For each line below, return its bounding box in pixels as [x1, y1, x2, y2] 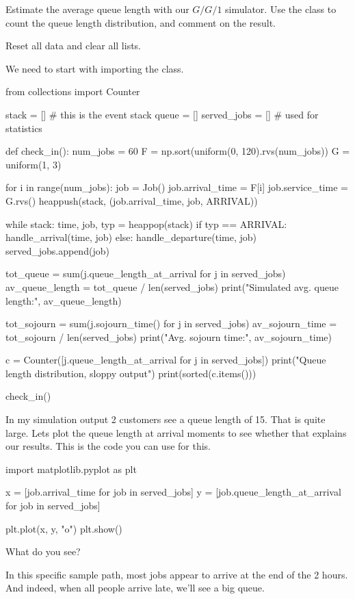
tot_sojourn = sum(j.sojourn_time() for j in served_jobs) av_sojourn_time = [5, 316, 337, 331]
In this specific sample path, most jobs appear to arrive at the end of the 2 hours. [5, 567, 348, 581]
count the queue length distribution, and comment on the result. [5, 15, 276, 29]
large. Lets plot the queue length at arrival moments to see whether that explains [5, 425, 347, 439]
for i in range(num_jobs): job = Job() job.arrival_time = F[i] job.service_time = [5, 180, 348, 194]
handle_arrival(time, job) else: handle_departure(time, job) [5, 230, 257, 244]
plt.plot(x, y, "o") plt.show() [5, 521, 122, 535]
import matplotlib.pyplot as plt [5, 461, 137, 476]
